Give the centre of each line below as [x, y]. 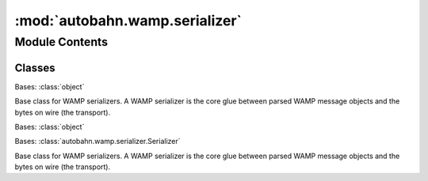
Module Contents [61, 42]
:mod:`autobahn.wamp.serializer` [128, 21]
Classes [35, 68]
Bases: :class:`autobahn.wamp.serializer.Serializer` [98, 141]
